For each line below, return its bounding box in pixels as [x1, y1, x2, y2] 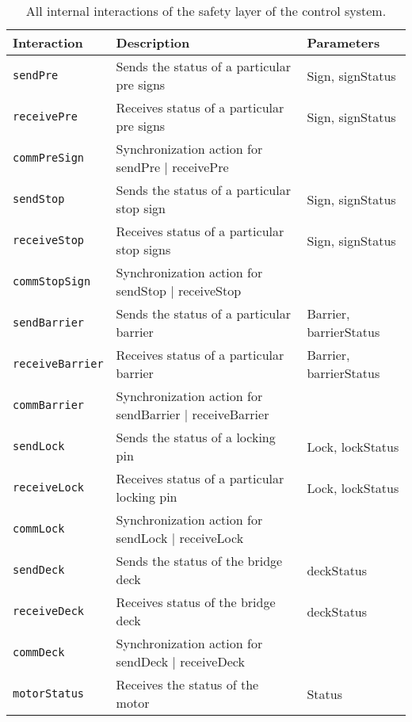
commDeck [13, 646, 65, 659]
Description [116, 33, 190, 52]
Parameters [307, 33, 380, 52]
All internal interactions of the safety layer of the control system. [25, 2, 387, 20]
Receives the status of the [116, 675, 259, 693]
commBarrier [13, 399, 85, 411]
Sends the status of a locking [116, 428, 276, 446]
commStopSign [13, 275, 91, 288]
